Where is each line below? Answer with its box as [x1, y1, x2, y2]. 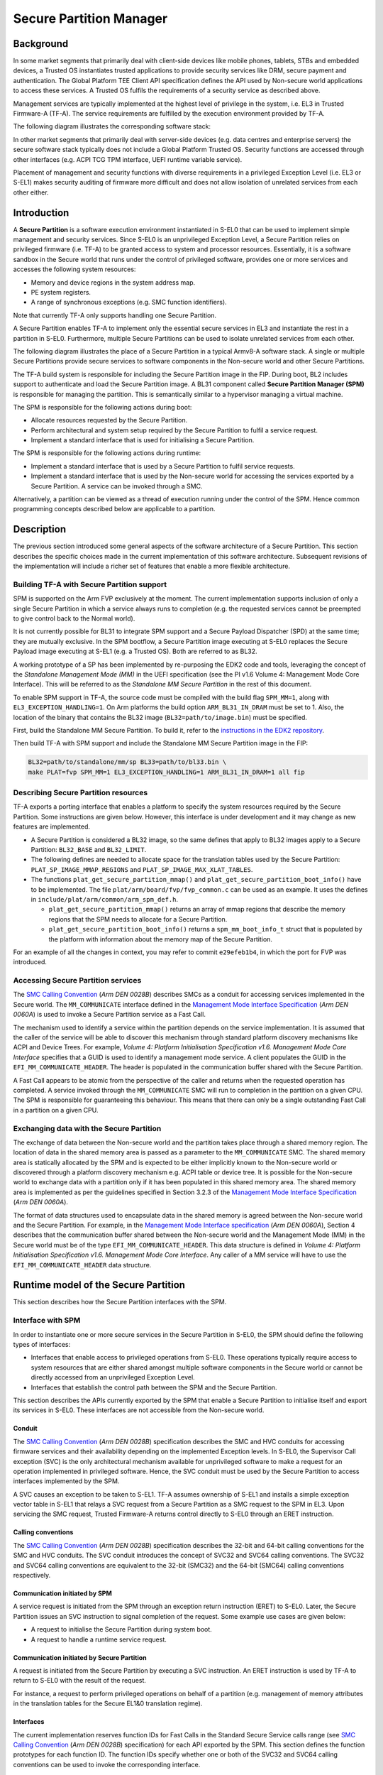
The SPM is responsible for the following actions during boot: [13, 403, 192, 411]
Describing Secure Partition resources [13, 788, 148, 798]
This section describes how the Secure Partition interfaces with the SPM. [13, 1298, 227, 1306]
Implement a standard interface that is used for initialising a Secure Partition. [30, 436, 255, 444]
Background [13, 38, 69, 50]
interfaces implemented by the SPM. [13, 1477, 120, 1485]
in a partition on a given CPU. [13, 1105, 99, 1114]
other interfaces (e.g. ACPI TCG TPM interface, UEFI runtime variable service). [13, 155, 243, 163]
